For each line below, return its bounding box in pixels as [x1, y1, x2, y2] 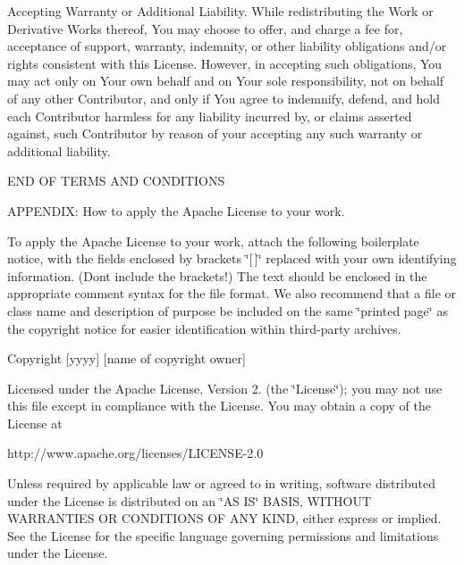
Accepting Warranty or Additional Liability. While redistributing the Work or [7, 2, 434, 20]
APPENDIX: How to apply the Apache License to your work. [7, 201, 345, 220]
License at [7, 413, 63, 432]
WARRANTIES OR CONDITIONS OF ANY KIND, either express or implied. [7, 509, 442, 528]
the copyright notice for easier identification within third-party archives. [7, 319, 401, 337]
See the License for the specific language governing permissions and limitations [7, 526, 439, 544]
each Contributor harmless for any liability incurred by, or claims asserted [7, 106, 412, 125]
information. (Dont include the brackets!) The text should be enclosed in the [7, 266, 427, 285]
